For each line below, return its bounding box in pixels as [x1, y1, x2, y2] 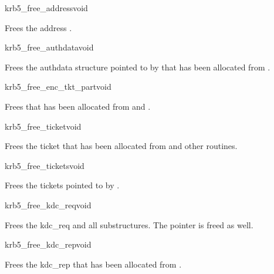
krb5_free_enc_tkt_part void [5, 80, 111, 93]
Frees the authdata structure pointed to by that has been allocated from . [5, 60, 270, 73]
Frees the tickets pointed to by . [5, 179, 120, 191]
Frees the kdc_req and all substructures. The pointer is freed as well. [5, 218, 253, 231]
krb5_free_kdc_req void [5, 198, 92, 211]
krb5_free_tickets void [5, 159, 84, 171]
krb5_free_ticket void [5, 120, 82, 132]
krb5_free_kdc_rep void [5, 238, 92, 251]
